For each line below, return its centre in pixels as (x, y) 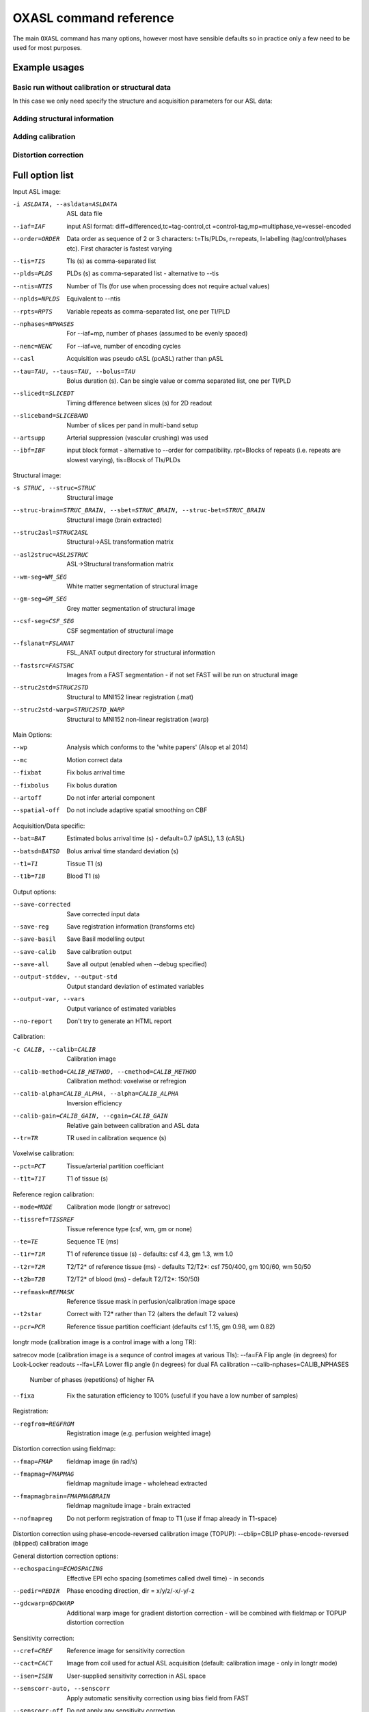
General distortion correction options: (66, 1556)
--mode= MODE (32, 1207)
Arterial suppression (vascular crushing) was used (137, 438)
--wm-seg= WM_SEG (40, 577)
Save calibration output (99, 951)
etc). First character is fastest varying (119, 248)
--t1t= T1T (29, 1179)
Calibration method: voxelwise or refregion (127, 1081)
